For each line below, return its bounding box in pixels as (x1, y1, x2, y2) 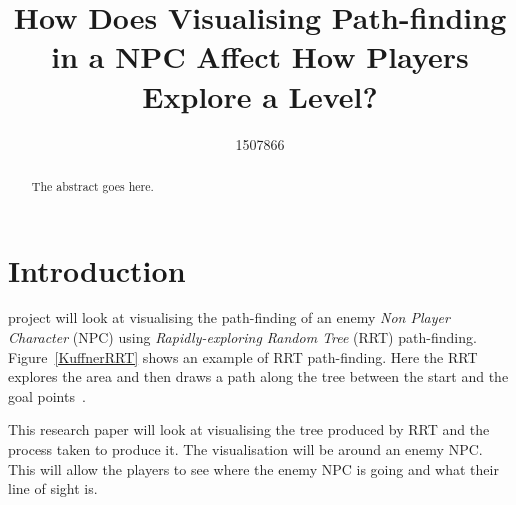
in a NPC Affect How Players (51, 36, 469, 77)
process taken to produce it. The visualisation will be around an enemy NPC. (8, 439, 483, 460)
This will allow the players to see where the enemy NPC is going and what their (8, 458, 499, 479)
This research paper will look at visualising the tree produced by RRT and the (8, 419, 490, 440)
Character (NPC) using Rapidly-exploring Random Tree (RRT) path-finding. (8, 327, 477, 348)
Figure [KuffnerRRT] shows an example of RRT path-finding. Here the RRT (8, 346, 478, 367)
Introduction (8, 249, 186, 290)
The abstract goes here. (31, 177, 154, 194)
